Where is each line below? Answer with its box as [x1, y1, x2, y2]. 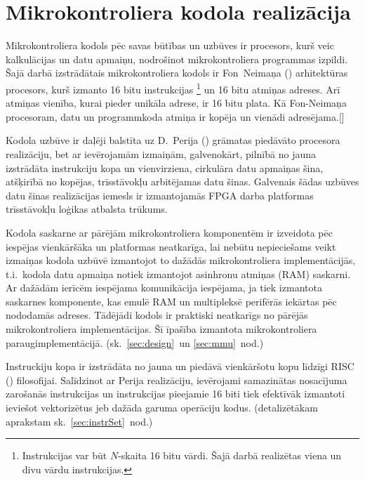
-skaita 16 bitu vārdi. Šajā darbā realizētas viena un [118, 448, 342, 463]
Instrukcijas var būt [22, 448, 107, 463]
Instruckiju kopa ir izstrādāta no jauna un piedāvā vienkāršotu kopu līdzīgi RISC [6, 359, 354, 374]
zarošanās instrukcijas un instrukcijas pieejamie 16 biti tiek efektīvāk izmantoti [6, 386, 345, 401]
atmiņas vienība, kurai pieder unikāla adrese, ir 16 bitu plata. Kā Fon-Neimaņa [6, 95, 347, 110]
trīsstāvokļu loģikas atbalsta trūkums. [6, 202, 168, 216]
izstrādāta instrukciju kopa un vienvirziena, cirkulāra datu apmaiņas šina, [6, 160, 324, 175]
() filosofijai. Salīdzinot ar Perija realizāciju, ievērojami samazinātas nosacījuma [6, 372, 347, 387]
